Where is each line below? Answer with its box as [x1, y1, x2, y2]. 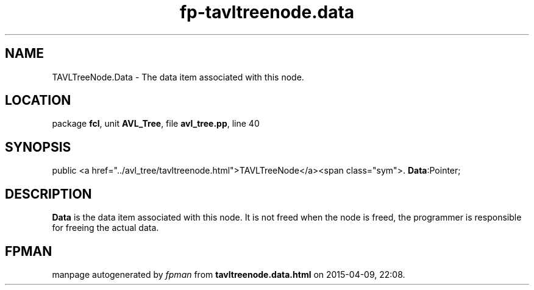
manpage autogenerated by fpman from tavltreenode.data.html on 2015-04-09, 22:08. [52, 269, 405, 280]
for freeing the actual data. [52, 222, 159, 233]
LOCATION [5, 93, 71, 108]
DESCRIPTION [5, 186, 92, 202]
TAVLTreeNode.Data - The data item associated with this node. [52, 71, 304, 82]
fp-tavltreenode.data [179, 2, 355, 23]
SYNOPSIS [5, 139, 71, 155]
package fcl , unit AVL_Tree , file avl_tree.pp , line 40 [52, 118, 260, 129]
